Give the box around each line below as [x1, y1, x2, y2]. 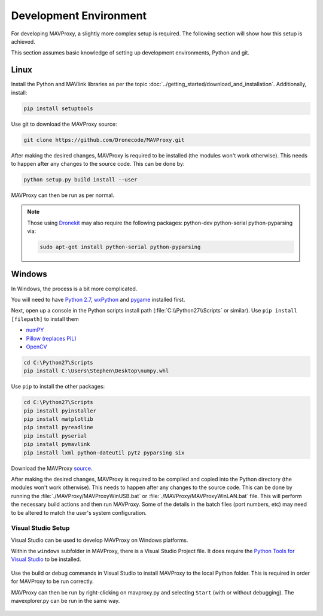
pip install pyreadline [23, 424, 94, 431]
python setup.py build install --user [23, 176, 138, 183]
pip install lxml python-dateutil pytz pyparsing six [23, 449, 185, 456]
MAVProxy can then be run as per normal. [11, 192, 115, 199]
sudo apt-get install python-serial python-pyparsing [39, 244, 201, 251]
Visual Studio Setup [11, 524, 70, 532]
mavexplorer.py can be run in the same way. [11, 597, 120, 605]
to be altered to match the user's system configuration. [11, 509, 147, 516]
